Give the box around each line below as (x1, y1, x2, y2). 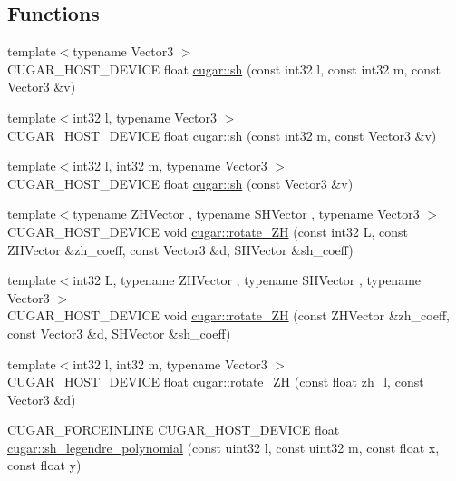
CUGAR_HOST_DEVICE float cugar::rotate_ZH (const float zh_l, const (7, 372, 424, 391)
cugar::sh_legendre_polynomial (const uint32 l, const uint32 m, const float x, (7, 437, 440, 456)
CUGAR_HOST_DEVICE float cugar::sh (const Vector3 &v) (7, 173, 354, 192)
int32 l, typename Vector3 (73, 107, 218, 126)
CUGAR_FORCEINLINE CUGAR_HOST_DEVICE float (7, 420, 340, 439)
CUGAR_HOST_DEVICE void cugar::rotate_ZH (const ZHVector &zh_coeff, (7, 306, 450, 325)
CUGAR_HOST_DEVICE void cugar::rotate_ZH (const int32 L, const (7, 221, 408, 240)
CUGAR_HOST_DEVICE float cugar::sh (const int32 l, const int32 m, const (7, 59, 441, 78)
